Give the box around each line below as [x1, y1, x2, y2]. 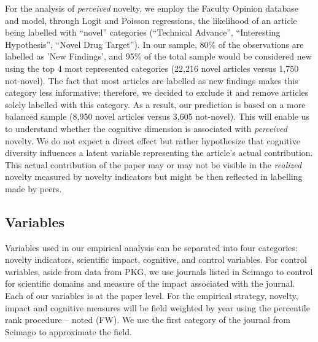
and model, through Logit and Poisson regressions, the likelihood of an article [5, 14, 297, 26]
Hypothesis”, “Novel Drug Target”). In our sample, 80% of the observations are [5, 37, 304, 50]
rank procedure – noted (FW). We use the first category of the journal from [5, 313, 290, 326]
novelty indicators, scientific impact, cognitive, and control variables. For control [5, 253, 307, 266]
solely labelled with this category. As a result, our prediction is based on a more [5, 98, 306, 111]
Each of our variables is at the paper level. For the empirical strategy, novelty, [5, 289, 298, 302]
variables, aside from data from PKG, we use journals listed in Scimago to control [5, 265, 313, 278]
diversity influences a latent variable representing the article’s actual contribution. [5, 146, 313, 159]
